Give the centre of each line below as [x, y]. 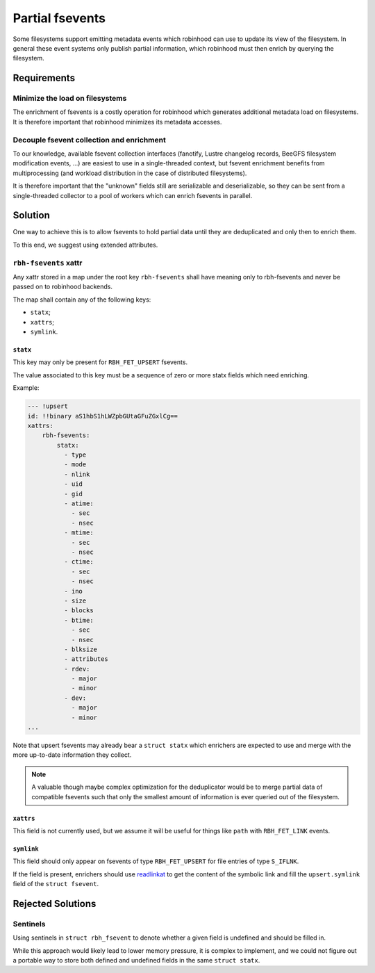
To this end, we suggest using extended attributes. [85, 245]
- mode [75, 465]
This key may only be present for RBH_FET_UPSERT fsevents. [100, 362]
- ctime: [78, 562]
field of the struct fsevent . [56, 884]
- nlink [77, 474]
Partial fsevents [59, 18]
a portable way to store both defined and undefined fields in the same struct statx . [136, 960]
